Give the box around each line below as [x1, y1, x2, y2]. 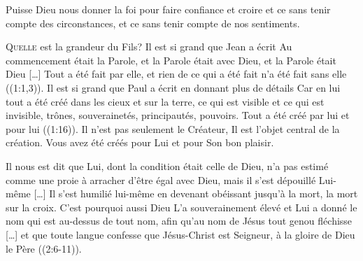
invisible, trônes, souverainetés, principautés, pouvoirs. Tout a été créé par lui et [6, 108, 350, 122]
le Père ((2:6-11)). [6, 241, 82, 255]
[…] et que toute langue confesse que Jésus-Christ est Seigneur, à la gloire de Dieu [6, 227, 355, 241]
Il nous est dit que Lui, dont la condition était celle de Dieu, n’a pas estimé [6, 158, 329, 173]
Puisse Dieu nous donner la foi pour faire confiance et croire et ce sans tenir [6, 2, 331, 16]
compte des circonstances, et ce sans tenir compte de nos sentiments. [6, 15, 300, 30]
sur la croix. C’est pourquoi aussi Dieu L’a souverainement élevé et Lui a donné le [6, 199, 357, 214]
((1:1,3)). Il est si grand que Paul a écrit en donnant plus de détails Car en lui [6, 80, 341, 94]
